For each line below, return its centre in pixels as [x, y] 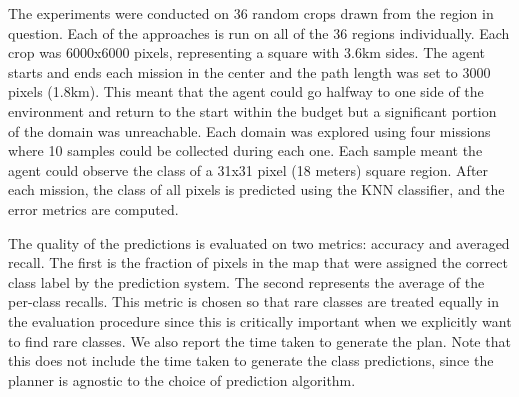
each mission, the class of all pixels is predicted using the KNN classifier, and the [256, 189]
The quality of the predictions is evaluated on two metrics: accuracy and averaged [259, 242]
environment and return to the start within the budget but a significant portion [252, 110]
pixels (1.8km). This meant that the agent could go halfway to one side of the [246, 91]
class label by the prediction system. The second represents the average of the [246, 281]
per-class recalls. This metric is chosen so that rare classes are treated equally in [253, 301]
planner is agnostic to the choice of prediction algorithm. [182, 379]
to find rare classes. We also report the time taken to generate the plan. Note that [259, 340]
